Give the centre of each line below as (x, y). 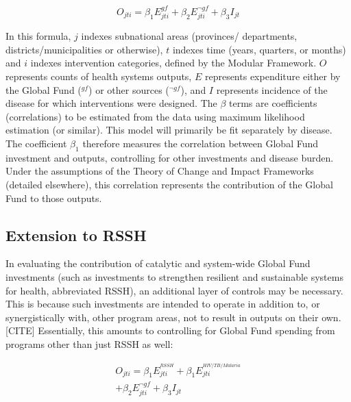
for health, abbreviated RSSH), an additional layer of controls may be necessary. (174, 290)
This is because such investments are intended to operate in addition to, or (163, 304)
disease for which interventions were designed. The (111, 103)
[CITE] (20, 330)
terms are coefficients (273, 103)
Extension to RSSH (76, 235)
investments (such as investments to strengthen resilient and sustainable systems (174, 276)
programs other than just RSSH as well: (89, 343)
